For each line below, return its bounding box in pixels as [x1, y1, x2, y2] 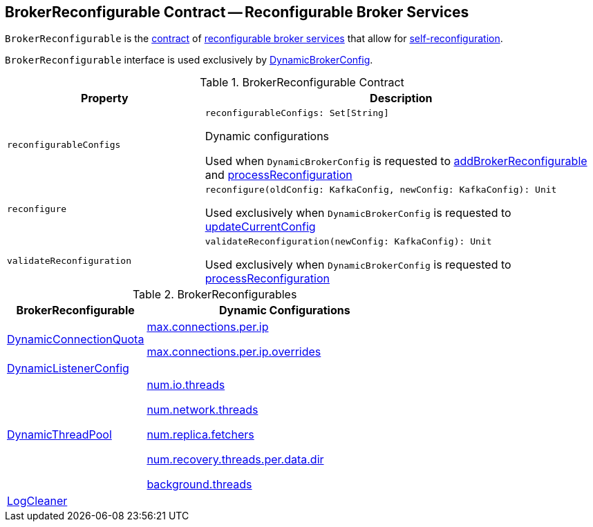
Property [81, 91, 129, 106]
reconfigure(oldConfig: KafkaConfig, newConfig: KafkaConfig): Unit [205, 184, 557, 195]
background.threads [147, 477, 252, 492]
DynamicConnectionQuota [7, 332, 144, 347]
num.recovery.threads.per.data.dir [147, 452, 324, 467]
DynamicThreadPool [7, 428, 112, 442]
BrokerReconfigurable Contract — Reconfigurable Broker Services [5, 3, 469, 21]
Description [370, 91, 433, 106]
